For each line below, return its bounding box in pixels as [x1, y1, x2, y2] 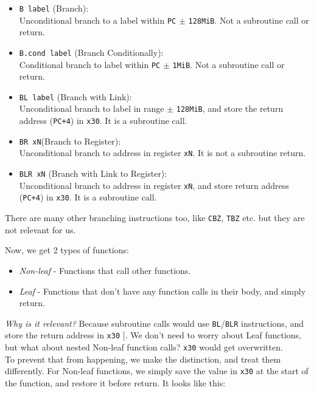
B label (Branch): [19, 2, 89, 14]
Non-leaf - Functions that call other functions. [19, 264, 191, 276]
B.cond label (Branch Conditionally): [19, 46, 164, 58]
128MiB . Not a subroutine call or [188, 13, 309, 26]
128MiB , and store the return [176, 102, 284, 115]
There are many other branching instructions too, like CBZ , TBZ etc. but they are [5, 211, 305, 224]
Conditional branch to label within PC [19, 58, 161, 70]
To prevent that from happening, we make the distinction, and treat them [5, 352, 281, 365]
